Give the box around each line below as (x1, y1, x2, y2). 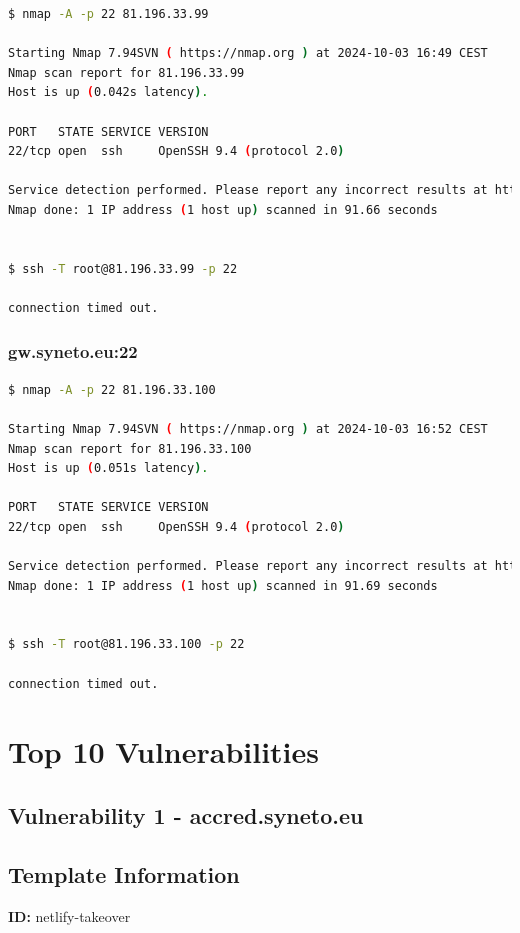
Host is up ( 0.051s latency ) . (8, 461, 209, 476)
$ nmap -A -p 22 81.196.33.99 (8, 7, 209, 21)
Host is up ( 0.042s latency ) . (8, 85, 209, 100)
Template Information (8, 858, 240, 889)
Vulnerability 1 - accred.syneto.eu (8, 799, 364, 830)
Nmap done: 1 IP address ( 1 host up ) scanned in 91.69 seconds (8, 578, 438, 593)
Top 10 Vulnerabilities (8, 731, 319, 772)
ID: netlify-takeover (8, 905, 131, 926)
